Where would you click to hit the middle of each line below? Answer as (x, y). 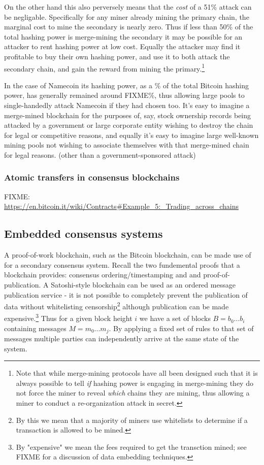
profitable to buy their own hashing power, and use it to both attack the (117, 56)
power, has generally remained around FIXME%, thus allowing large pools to (124, 95)
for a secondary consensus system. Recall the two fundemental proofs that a (122, 264)
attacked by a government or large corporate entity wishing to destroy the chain (129, 125)
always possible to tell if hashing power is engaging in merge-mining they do (135, 383)
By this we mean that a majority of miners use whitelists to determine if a (132, 420)
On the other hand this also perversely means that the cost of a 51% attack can (128, 7)
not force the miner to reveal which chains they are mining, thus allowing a (133, 393)
